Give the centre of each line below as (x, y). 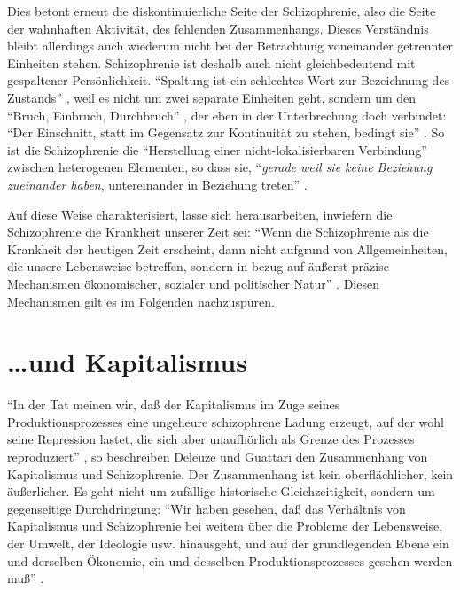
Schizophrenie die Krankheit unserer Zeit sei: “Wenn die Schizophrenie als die (218, 232)
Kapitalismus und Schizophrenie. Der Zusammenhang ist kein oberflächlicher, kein (230, 474)
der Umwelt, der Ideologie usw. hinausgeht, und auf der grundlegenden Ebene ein (228, 543)
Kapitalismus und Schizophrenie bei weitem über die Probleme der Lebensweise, (225, 526)
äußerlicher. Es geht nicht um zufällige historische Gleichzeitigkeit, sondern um (221, 491)
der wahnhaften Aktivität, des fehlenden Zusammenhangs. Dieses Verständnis (218, 28)
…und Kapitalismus (127, 362)
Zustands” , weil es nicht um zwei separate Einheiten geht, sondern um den (212, 97)
